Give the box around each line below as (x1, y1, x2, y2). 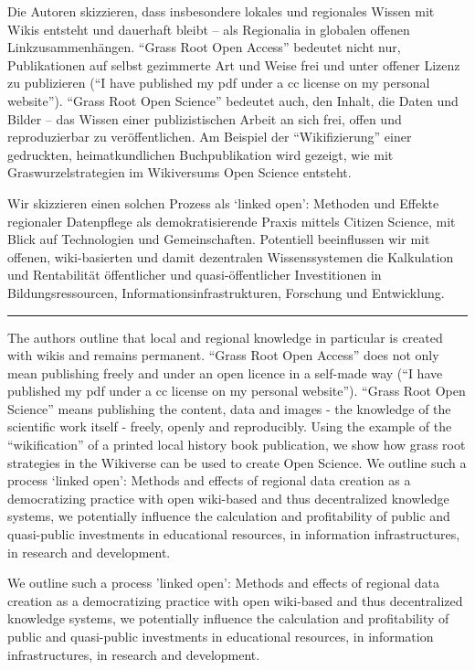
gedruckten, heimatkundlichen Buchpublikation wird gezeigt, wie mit (7, 144, 394, 164)
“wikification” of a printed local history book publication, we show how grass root (7, 435, 466, 454)
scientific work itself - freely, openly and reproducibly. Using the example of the (7, 417, 452, 436)
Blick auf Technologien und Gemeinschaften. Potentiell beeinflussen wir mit (7, 229, 430, 249)
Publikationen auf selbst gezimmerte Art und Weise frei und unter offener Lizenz (7, 55, 460, 74)
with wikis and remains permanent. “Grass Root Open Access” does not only (7, 346, 439, 365)
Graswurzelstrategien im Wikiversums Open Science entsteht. (7, 163, 352, 182)
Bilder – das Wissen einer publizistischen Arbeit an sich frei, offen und (7, 109, 402, 128)
